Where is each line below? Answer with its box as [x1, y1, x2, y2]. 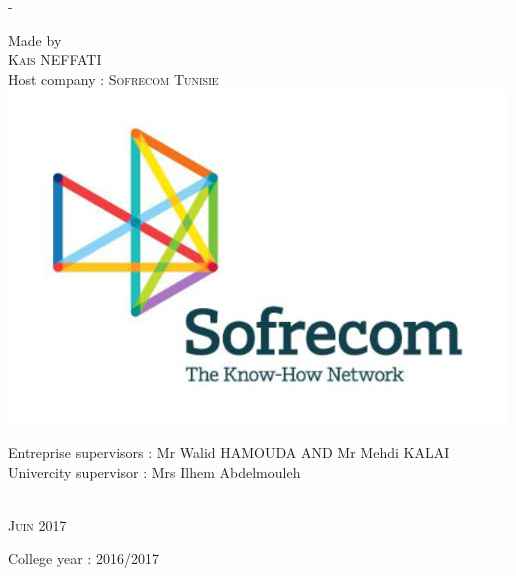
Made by [8, 29, 62, 50]
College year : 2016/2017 [8, 548, 159, 569]
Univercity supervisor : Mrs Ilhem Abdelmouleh [8, 461, 301, 482]
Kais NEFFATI [8, 49, 102, 70]
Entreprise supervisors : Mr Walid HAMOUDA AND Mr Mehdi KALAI [8, 441, 450, 462]
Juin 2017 [8, 514, 67, 535]
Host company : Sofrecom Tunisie [8, 68, 219, 89]
